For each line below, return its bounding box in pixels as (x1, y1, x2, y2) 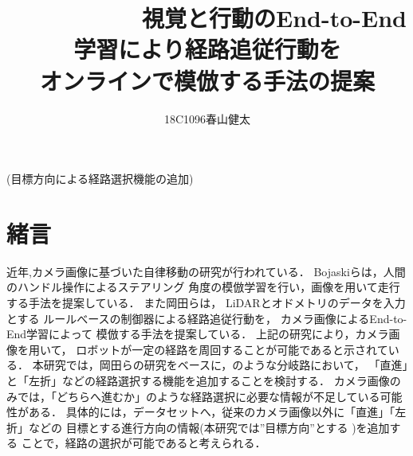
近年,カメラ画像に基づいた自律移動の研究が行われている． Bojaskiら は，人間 (6, 263, 406, 279)
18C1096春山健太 (163, 110, 251, 127)
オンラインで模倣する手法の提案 (39, 64, 375, 96)
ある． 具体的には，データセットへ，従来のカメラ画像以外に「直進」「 (28, 403, 395, 420)
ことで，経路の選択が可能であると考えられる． (21, 435, 266, 451)
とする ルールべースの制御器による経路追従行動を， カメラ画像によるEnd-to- (6, 310, 407, 326)
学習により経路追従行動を (73, 33, 341, 65)
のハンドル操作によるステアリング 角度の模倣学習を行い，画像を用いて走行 (6, 279, 400, 295)
